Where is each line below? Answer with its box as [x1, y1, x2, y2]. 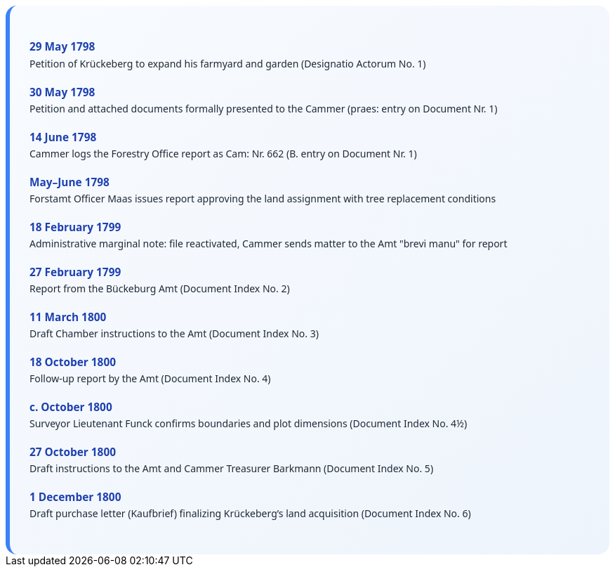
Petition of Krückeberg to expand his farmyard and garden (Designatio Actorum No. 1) [29, 56, 426, 70]
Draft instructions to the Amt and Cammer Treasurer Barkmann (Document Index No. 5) [29, 462, 434, 476]
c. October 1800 [29, 400, 112, 415]
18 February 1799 [29, 219, 121, 235]
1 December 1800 [29, 490, 121, 505]
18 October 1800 [29, 355, 117, 370]
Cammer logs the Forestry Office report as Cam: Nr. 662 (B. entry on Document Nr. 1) [29, 146, 417, 160]
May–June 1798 [29, 174, 110, 190]
